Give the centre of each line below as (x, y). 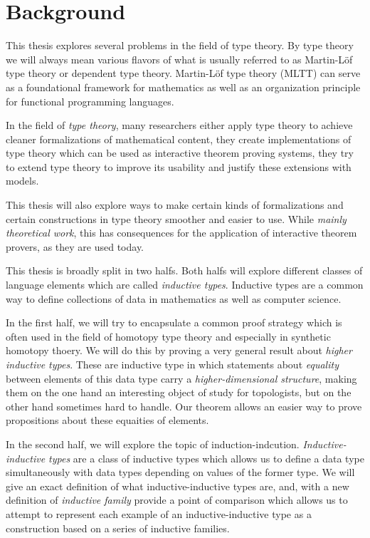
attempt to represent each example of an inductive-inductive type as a (159, 513)
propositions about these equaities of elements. (107, 420)
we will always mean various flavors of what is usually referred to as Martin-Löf (179, 59)
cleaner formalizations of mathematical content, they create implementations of (179, 139)
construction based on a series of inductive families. (118, 528)
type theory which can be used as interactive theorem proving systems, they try (180, 153)
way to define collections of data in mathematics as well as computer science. (174, 298)
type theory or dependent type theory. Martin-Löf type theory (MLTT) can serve (183, 73)
